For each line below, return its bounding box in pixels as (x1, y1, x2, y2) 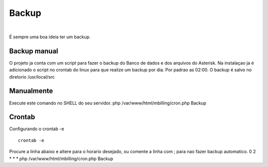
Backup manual (9, 47, 59, 55)
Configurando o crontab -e (9, 126, 65, 132)
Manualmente (9, 87, 53, 95)
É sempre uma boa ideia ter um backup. (9, 34, 91, 40)
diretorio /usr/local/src (9, 74, 55, 80)
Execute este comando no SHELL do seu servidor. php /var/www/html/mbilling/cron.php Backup (9, 100, 206, 106)
